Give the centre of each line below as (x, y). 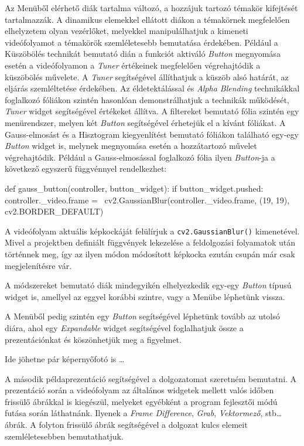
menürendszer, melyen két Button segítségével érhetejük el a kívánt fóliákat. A (145, 122)
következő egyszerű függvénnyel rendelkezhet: (86, 168)
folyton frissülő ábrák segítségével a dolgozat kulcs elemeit (143, 425)
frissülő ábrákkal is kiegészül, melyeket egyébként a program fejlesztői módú (141, 401)
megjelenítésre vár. (38, 265)
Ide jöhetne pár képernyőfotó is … (65, 359)
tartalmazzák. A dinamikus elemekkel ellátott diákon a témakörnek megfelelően (147, 19)
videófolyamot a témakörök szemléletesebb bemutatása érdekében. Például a (141, 42)
